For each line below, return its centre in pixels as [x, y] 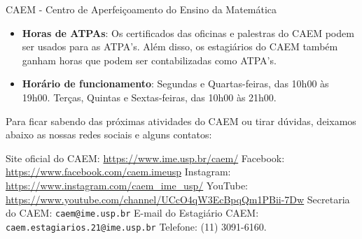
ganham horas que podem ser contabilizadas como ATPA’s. [149, 60]
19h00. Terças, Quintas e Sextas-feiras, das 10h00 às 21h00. [149, 97]
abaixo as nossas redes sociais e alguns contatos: [109, 135]
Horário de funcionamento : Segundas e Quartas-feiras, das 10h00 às [175, 84]
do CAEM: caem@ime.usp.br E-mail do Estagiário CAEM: [132, 213]
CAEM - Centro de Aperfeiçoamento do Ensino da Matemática [141, 9]
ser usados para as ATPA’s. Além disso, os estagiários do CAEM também [180, 46]
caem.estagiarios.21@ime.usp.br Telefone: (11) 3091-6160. [136, 226]
